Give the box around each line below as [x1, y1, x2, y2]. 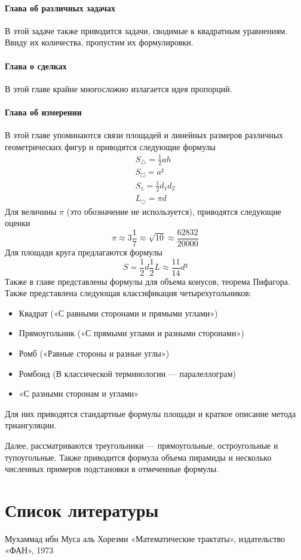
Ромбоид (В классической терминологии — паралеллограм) [19, 367, 236, 379]
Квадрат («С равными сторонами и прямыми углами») [19, 306, 218, 319]
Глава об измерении [5, 105, 82, 118]
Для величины [5, 205, 57, 217]
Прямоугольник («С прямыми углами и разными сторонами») [19, 327, 244, 339]
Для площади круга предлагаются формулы [5, 245, 162, 258]
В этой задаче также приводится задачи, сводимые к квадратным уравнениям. [5, 24, 288, 36]
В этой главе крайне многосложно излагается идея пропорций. [5, 82, 232, 95]
